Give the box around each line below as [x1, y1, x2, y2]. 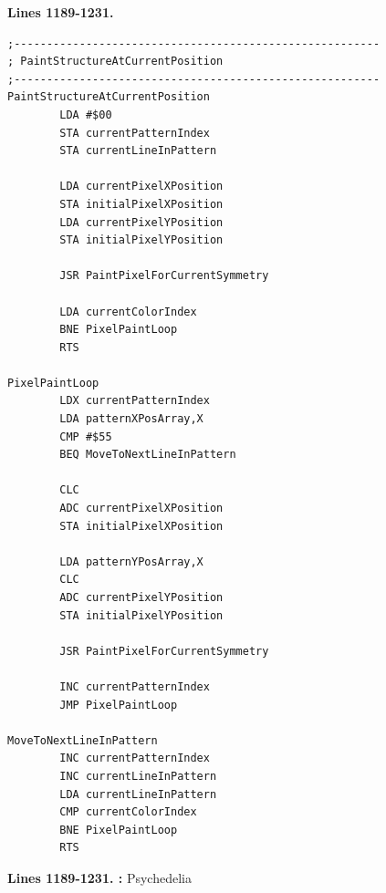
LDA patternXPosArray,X [59, 412, 203, 426]
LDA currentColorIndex [59, 305, 197, 318]
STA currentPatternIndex [59, 126, 210, 140]
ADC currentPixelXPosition [59, 502, 224, 515]
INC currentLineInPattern [59, 769, 217, 783]
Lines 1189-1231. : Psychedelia [7, 867, 192, 887]
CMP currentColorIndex [59, 805, 197, 819]
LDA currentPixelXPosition [59, 180, 224, 193]
